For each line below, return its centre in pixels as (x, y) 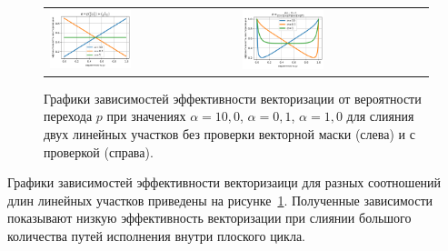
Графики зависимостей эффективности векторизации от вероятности (233, 98)
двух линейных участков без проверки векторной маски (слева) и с (229, 133)
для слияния (380, 116)
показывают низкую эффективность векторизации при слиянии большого (209, 218)
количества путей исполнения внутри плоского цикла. (157, 235)
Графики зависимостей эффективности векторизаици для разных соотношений (224, 182)
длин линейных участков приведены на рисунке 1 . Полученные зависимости (220, 200)
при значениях (146, 116)
